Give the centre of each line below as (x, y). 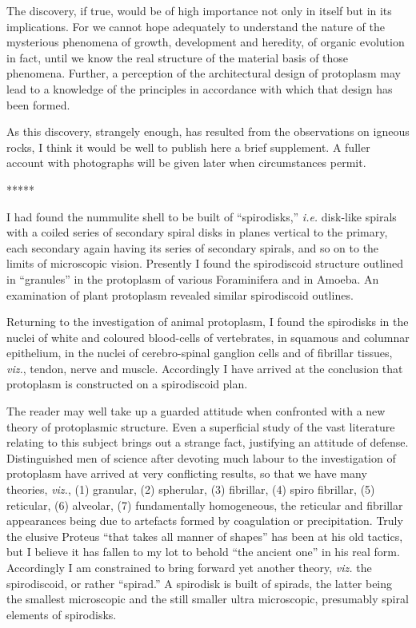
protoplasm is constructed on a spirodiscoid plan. (127, 384)
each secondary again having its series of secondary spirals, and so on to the (193, 247)
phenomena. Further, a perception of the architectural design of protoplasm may (204, 73)
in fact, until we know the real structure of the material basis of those (178, 57)
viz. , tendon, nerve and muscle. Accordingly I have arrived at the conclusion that (205, 368)
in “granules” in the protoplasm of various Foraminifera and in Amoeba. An (193, 278)
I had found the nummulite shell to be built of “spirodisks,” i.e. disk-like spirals (202, 216)
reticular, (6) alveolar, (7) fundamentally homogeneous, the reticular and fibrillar (205, 505)
